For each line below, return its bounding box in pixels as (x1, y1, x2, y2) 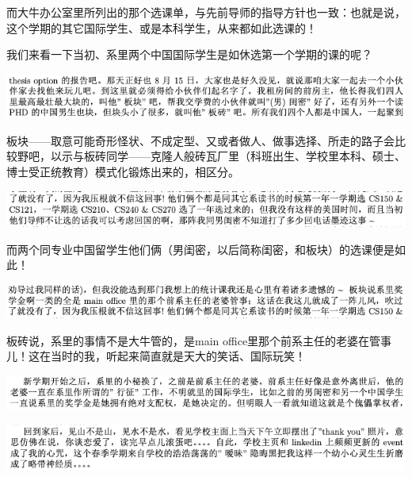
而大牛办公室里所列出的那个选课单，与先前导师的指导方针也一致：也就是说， (6, 4, 406, 20)
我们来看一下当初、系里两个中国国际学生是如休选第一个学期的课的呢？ (6, 46, 372, 63)
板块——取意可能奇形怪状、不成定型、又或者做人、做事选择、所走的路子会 (6, 132, 395, 148)
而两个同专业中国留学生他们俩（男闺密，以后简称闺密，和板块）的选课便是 (6, 240, 395, 257)
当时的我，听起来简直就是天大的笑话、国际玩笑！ (50, 348, 306, 364)
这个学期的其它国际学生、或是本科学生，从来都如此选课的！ (6, 19, 317, 36)
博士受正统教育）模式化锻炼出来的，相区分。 (6, 163, 239, 180)
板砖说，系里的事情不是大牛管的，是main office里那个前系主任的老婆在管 (6, 332, 381, 348)
